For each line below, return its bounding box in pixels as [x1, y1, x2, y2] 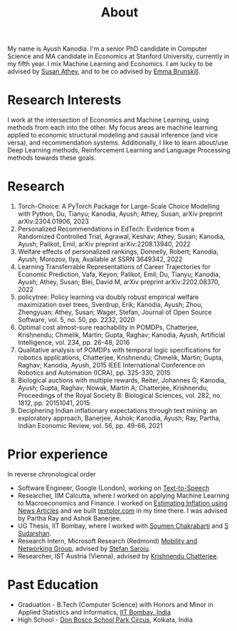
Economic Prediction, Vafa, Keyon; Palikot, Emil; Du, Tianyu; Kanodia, [17, 270, 221, 278]
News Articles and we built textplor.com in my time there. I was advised [17, 506, 228, 515]
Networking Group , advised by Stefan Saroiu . [17, 544, 151, 553]
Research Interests [7, 92, 122, 108]
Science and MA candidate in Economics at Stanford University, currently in [7, 52, 230, 61]
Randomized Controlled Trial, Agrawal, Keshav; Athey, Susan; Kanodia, [17, 232, 226, 241]
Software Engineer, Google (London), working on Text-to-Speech [17, 484, 210, 492]
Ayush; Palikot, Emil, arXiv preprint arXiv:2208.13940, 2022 [17, 240, 191, 249]
